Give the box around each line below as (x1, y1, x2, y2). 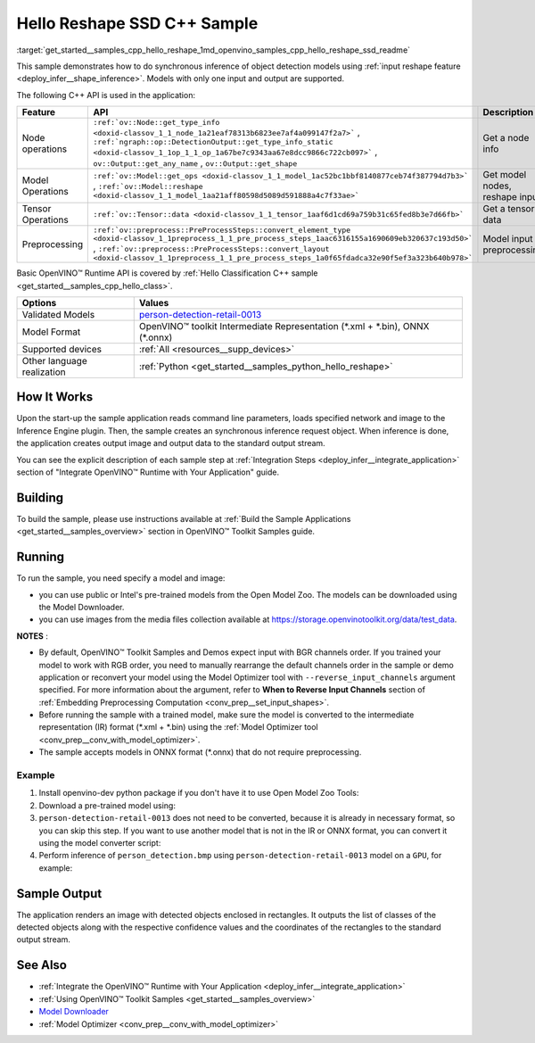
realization (21, 366, 66, 378)
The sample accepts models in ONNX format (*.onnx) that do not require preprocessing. (38, 747, 362, 757)
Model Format (21, 326, 81, 338)
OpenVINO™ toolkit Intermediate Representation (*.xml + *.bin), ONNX (138, 319, 430, 332)
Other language (21, 354, 88, 367)
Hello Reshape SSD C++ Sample (16, 13, 259, 33)
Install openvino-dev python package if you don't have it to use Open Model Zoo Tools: (38, 788, 359, 799)
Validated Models (21, 308, 95, 320)
